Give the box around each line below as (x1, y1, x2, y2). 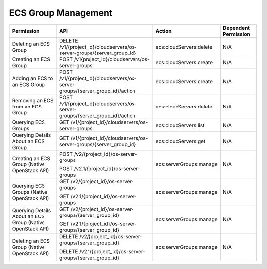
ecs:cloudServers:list (155, 122, 205, 129)
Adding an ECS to (12, 75, 53, 82)
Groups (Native (12, 188, 48, 195)
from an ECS (12, 103, 42, 110)
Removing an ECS (12, 97, 54, 104)
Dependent (222, 24, 250, 31)
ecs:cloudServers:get (155, 138, 206, 145)
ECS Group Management (9, 7, 113, 18)
